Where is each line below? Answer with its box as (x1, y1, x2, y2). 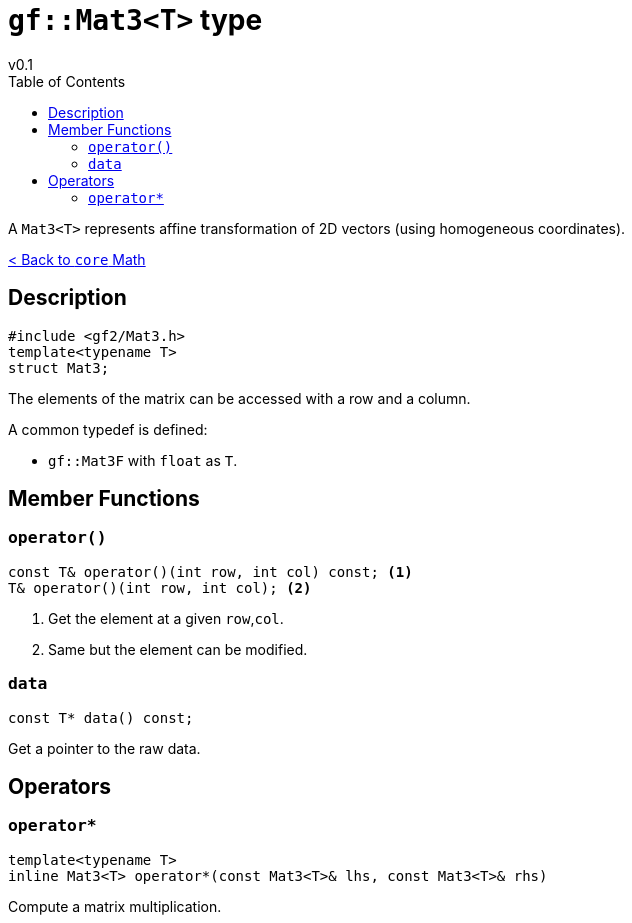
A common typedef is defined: (8, 420, 208, 438)
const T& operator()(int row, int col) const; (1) (8, 563, 413, 580)
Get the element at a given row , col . (48, 609, 284, 627)
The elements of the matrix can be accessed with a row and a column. (8, 389, 471, 407)
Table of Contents (8, 72, 126, 90)
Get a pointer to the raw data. (8, 739, 201, 757)
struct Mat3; (8, 359, 110, 376)
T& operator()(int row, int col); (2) (8, 579, 312, 596)
